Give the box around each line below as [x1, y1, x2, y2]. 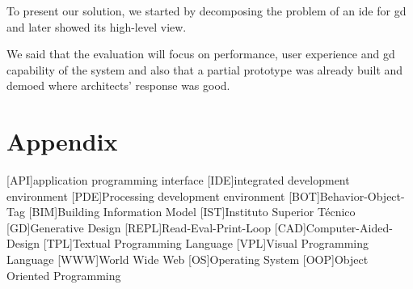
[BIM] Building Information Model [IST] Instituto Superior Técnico [28, 203, 356, 220]
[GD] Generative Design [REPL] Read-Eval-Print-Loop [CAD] [6, 219, 306, 236]
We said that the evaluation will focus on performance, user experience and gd [6, 45, 395, 62]
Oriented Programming [6, 266, 121, 283]
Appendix [6, 125, 118, 158]
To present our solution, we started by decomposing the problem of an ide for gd [6, 2, 407, 19]
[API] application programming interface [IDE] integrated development [6, 172, 350, 189]
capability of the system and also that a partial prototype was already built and [6, 61, 403, 78]
